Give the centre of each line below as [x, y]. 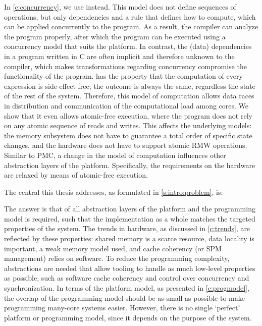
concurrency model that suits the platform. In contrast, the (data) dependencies [128, 46]
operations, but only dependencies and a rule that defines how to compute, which [130, 16]
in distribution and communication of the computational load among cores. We [126, 105]
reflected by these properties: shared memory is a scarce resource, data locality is [129, 238]
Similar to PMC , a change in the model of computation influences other [115, 155]
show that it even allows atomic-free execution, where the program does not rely [128, 115]
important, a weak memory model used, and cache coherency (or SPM [113, 248]
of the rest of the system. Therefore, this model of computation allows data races [129, 96]
